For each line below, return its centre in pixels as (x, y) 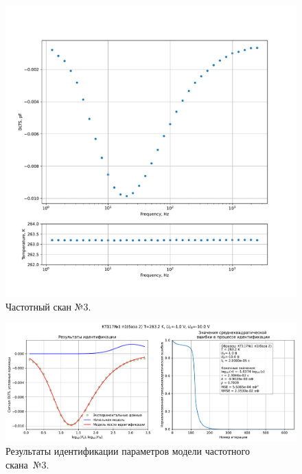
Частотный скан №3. (48, 306)
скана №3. (27, 464)
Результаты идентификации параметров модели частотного (128, 451)
